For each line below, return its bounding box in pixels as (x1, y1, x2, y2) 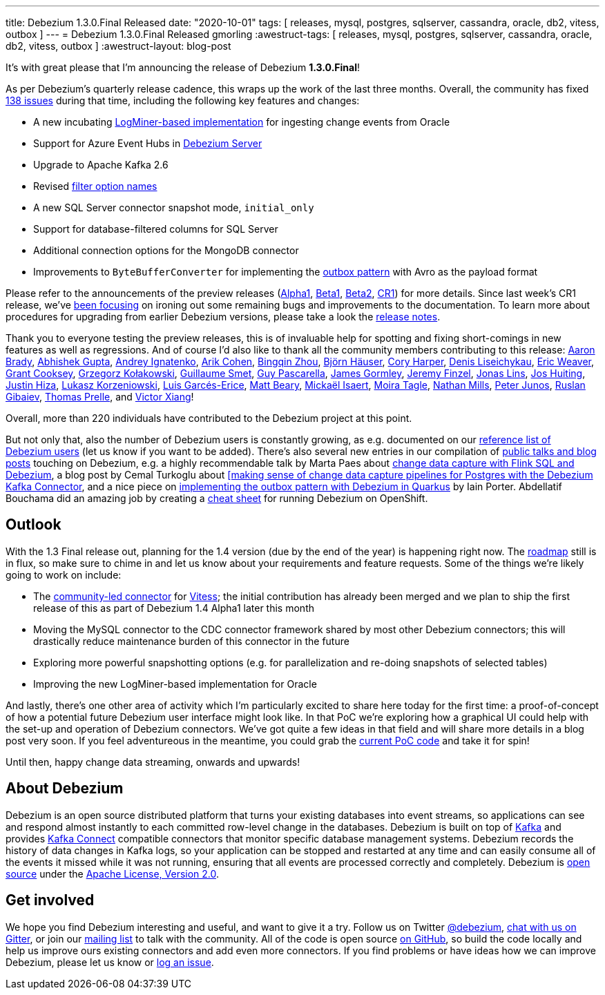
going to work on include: (6, 568, 122, 581)
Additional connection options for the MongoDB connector (33, 244, 299, 256)
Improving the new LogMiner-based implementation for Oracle (33, 677, 317, 690)
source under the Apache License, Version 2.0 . (6, 867, 220, 880)
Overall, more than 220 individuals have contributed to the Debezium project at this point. (6, 412, 412, 424)
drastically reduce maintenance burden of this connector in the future (33, 635, 349, 647)
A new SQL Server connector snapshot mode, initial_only (33, 202, 314, 213)
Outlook (6, 516, 61, 534)
